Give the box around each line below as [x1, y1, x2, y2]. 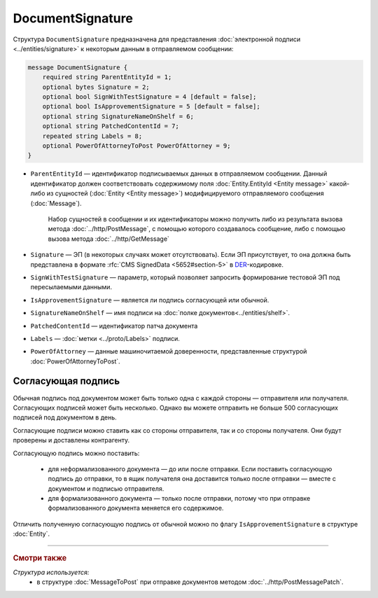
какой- [329, 179, 350, 188]
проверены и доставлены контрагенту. [13, 436, 129, 445]
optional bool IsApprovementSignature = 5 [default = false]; [42, 102, 260, 111]
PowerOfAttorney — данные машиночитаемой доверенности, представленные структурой [30, 347, 307, 356]
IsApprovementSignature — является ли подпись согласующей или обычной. [30, 295, 269, 304]
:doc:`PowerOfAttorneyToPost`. [30, 357, 120, 366]
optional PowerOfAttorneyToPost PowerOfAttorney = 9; [42, 142, 231, 150]
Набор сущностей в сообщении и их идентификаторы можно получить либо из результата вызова [48, 214, 343, 223]
